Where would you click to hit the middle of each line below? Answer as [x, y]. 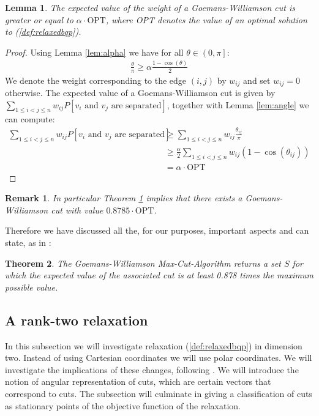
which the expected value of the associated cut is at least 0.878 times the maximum [159, 275]
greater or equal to [39, 19]
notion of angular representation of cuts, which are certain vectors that [138, 381]
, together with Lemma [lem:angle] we [238, 104]
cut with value [77, 210]
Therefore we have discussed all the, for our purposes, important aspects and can [157, 230]
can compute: [30, 119]
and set [257, 80]
